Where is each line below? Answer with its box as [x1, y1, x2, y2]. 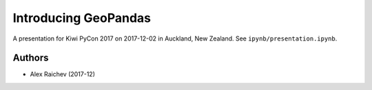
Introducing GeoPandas [12, 10, 152, 25]
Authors [12, 52, 49, 64]
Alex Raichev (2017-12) [30, 70, 96, 78]
